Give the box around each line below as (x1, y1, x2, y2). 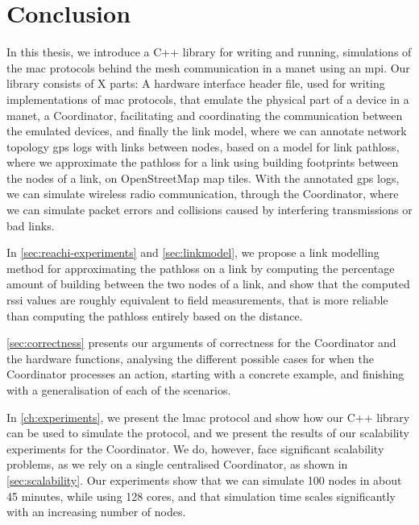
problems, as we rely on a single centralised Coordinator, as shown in (6, 456, 348, 473)
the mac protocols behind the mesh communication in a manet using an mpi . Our (6, 59, 410, 76)
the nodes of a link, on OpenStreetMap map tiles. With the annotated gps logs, (6, 169, 400, 186)
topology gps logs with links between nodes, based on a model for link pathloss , (6, 138, 400, 155)
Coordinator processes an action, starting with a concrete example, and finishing (6, 366, 404, 382)
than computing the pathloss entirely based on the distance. (6, 307, 303, 324)
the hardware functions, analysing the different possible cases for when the (6, 349, 375, 366)
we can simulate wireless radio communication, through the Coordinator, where (6, 185, 399, 202)
